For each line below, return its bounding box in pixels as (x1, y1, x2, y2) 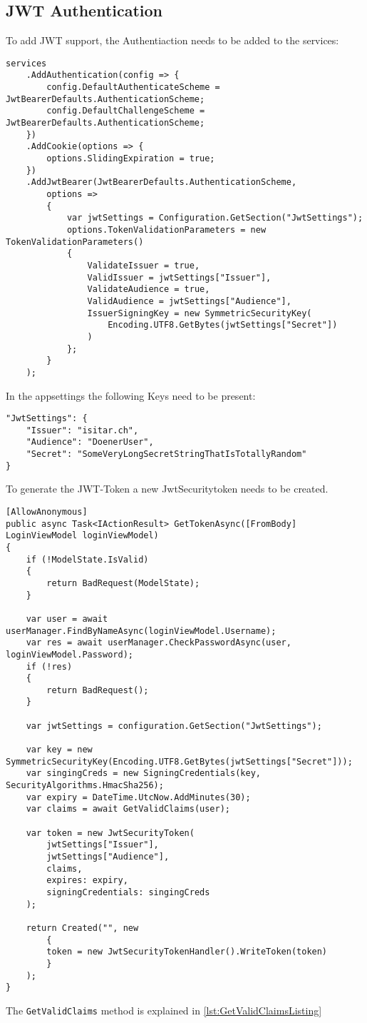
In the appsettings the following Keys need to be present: (6, 388, 256, 403)
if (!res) (26, 661, 73, 672)
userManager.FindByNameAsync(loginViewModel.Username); (6, 625, 276, 636)
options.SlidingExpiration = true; (46, 153, 215, 164)
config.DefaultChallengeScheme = (46, 106, 205, 116)
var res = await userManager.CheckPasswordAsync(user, (26, 638, 291, 648)
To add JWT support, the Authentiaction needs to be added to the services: (6, 33, 339, 48)
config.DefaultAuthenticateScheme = (46, 82, 220, 93)
